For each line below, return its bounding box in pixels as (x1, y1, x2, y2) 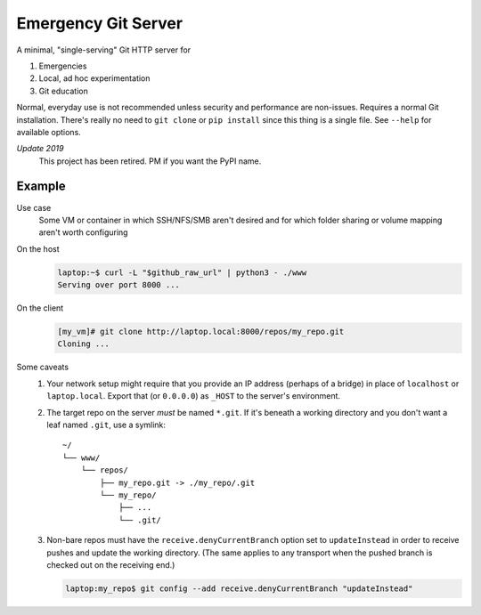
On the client (16, 303, 64, 313)
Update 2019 (16, 143, 64, 154)
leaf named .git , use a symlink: (46, 419, 167, 431)
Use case (16, 202, 52, 213)
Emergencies (38, 61, 87, 71)
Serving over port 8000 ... (57, 280, 180, 290)
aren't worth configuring (38, 227, 128, 238)
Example (16, 179, 66, 194)
